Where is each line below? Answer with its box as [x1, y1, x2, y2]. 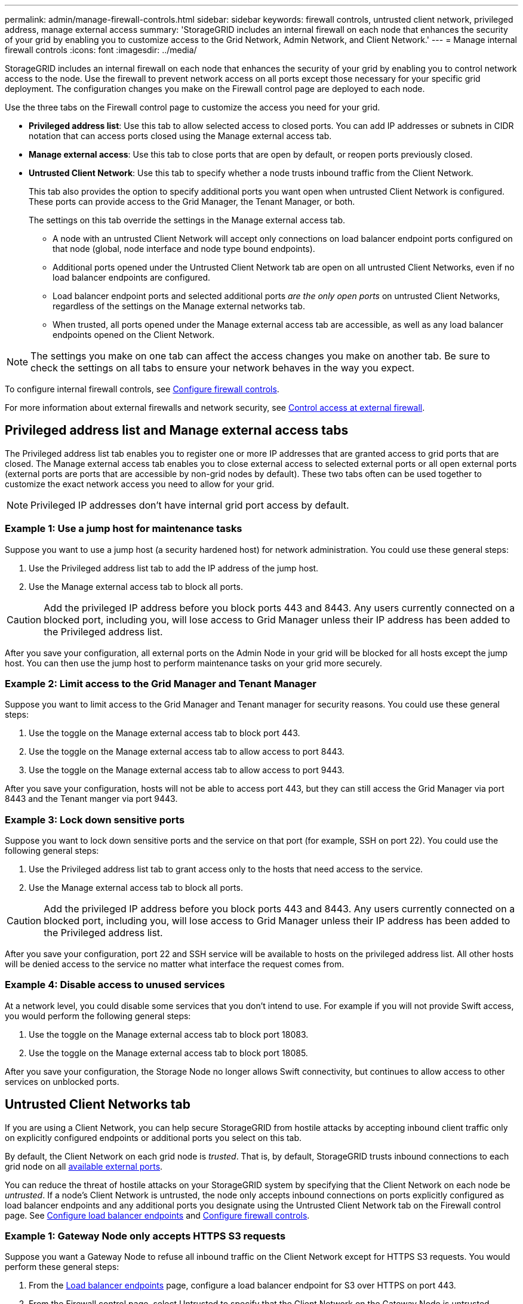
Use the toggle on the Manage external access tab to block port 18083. [29, 1029, 309, 1039]
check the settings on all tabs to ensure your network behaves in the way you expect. [30, 362, 415, 374]
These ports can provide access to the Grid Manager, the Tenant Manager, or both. [29, 196, 355, 207]
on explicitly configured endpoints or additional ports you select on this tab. [5, 1132, 302, 1143]
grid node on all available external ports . [5, 1161, 163, 1171]
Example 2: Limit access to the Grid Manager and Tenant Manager [5, 677, 316, 690]
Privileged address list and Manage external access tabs [5, 423, 349, 438]
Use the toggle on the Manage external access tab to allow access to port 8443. [29, 746, 344, 757]
